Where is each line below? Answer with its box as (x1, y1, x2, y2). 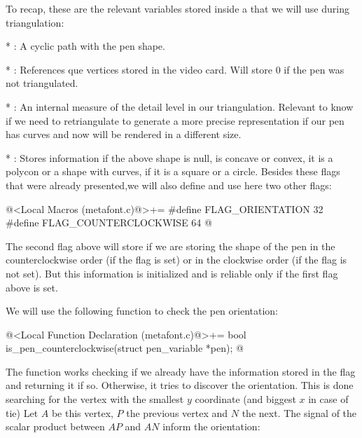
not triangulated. (6, 76, 78, 90)
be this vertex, (51, 405, 113, 420)
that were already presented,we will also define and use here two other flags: (6, 177, 332, 192)
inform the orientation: (162, 419, 260, 434)
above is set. (6, 280, 58, 294)
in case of (308, 392, 349, 406)
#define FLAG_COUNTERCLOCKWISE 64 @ (6, 215, 212, 230)
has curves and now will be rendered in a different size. (6, 127, 242, 142)
